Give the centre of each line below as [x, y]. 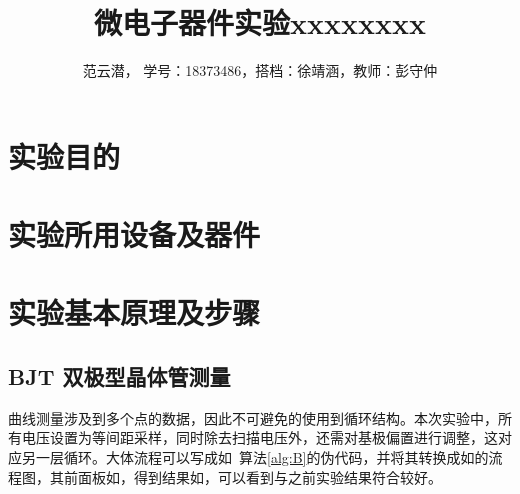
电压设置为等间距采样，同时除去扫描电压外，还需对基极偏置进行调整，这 [259, 437]
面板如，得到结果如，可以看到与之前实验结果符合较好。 [259, 476]
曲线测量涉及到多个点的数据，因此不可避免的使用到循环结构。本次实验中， [253, 417]
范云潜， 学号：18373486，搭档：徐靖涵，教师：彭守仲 [260, 70]
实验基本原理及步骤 [134, 312]
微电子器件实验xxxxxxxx [260, 22]
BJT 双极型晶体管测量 [119, 376]
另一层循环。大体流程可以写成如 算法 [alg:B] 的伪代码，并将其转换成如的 [255, 457]
